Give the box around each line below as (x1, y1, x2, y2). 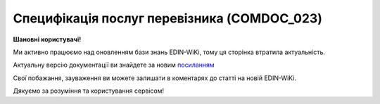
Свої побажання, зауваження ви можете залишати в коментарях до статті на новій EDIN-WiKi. (13, 74, 297, 82)
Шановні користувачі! (13, 35, 82, 44)
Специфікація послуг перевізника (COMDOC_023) (13, 11, 323, 26)
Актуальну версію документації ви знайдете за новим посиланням (13, 60, 215, 70)
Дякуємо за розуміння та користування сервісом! (13, 86, 165, 95)
